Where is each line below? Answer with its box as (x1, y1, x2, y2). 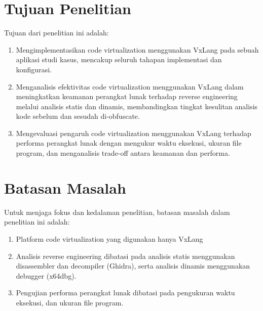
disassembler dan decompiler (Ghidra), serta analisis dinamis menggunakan (16, 260, 250, 271)
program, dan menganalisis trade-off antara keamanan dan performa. (16, 148, 230, 158)
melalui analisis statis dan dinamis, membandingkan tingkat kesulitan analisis (16, 101, 258, 111)
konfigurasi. (16, 64, 52, 74)
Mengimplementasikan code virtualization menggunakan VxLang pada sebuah (16, 44, 259, 55)
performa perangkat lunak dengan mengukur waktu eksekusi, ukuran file (16, 138, 242, 148)
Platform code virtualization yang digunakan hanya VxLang (16, 233, 203, 244)
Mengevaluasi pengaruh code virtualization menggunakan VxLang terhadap (16, 127, 251, 138)
